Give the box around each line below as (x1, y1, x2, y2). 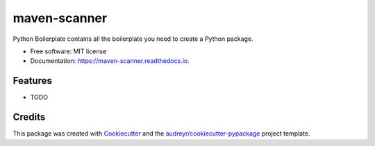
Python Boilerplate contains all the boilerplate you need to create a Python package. (12, 35, 253, 43)
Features (12, 75, 52, 86)
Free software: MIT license (30, 47, 107, 55)
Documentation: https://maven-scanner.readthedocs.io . (30, 57, 190, 65)
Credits (12, 111, 46, 123)
